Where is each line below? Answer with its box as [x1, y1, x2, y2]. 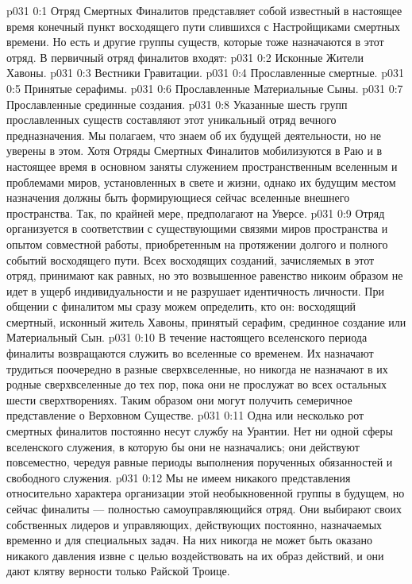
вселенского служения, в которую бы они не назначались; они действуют [6, 438, 360, 454]
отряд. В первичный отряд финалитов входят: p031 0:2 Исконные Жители [6, 48, 364, 65]
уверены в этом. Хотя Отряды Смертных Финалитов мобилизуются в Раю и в [6, 142, 383, 159]
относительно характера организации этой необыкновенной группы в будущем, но [6, 485, 405, 501]
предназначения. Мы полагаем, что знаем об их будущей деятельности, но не [6, 126, 381, 143]
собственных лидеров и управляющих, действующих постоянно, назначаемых [6, 516, 383, 532]
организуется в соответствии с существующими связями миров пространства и [6, 220, 388, 237]
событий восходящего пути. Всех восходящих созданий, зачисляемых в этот [6, 251, 375, 268]
